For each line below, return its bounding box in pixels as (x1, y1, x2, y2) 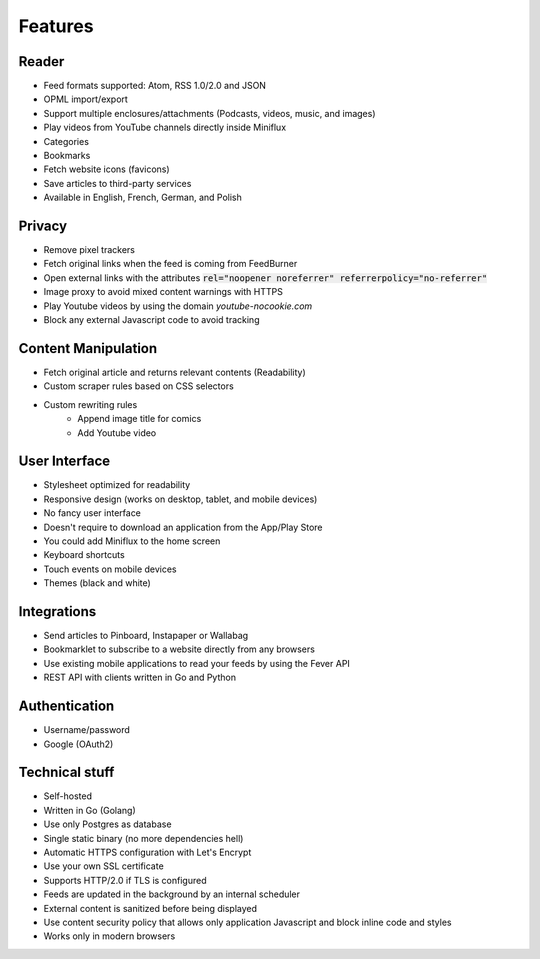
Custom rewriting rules (43, 398, 138, 410)
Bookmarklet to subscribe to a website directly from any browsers (43, 643, 315, 655)
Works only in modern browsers (43, 930, 176, 942)
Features (18, 15, 94, 37)
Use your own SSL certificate (43, 860, 164, 872)
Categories (43, 135, 90, 147)
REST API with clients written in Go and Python (43, 671, 237, 684)
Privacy (18, 218, 68, 234)
